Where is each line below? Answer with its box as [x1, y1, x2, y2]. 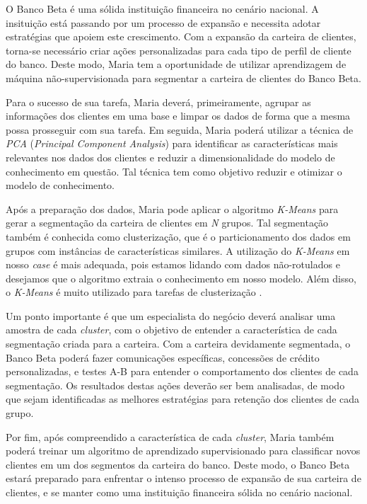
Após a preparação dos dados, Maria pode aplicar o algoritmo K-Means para [6, 201, 339, 216]
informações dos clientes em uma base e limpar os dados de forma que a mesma [6, 108, 351, 123]
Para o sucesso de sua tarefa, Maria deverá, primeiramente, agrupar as [6, 94, 311, 109]
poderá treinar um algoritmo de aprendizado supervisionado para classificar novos [6, 443, 361, 458]
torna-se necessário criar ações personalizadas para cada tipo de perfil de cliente [6, 42, 351, 57]
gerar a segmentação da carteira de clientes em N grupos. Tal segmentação [6, 215, 329, 230]
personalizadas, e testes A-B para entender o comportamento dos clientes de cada [6, 364, 359, 379]
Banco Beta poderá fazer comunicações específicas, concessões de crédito [6, 350, 320, 365]
